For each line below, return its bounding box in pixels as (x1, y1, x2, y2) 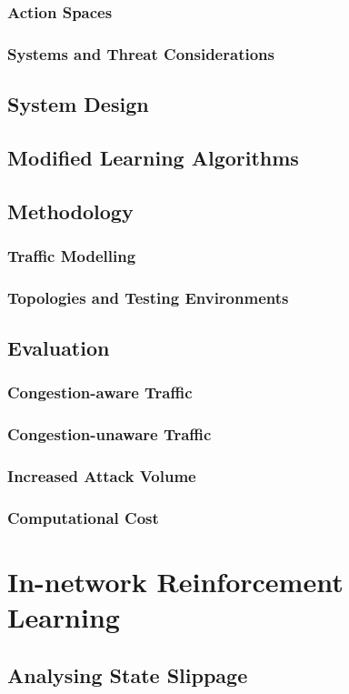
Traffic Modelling (7, 244, 136, 267)
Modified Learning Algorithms (7, 143, 299, 171)
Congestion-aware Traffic (7, 381, 193, 404)
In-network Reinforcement (7, 563, 344, 600)
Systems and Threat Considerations (7, 42, 274, 65)
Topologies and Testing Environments (7, 286, 289, 308)
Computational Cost (7, 506, 159, 528)
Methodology (7, 196, 134, 225)
